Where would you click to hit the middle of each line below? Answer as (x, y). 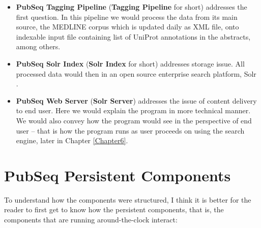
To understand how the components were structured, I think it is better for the (128, 199)
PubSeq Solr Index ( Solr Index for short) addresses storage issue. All (130, 63)
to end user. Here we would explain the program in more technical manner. (133, 110)
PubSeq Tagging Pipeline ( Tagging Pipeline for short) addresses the (132, 7)
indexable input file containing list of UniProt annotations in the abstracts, (133, 36)
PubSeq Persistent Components (118, 175)
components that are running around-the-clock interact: (91, 220)
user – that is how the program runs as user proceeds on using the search (130, 130)
